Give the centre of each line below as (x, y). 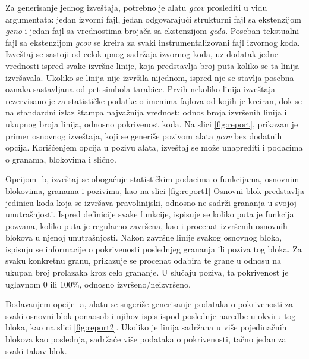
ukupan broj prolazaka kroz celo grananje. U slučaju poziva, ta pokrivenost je (147, 272)
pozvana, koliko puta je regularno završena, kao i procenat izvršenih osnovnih (146, 225)
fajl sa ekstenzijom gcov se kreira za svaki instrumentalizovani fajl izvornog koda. (153, 42)
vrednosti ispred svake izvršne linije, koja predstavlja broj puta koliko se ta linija (152, 65)
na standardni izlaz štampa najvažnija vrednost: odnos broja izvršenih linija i (146, 112)
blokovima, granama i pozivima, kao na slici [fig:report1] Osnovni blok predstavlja (155, 190)
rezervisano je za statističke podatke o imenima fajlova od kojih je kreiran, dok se (154, 100)
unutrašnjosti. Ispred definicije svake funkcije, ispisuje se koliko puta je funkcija (150, 214)
